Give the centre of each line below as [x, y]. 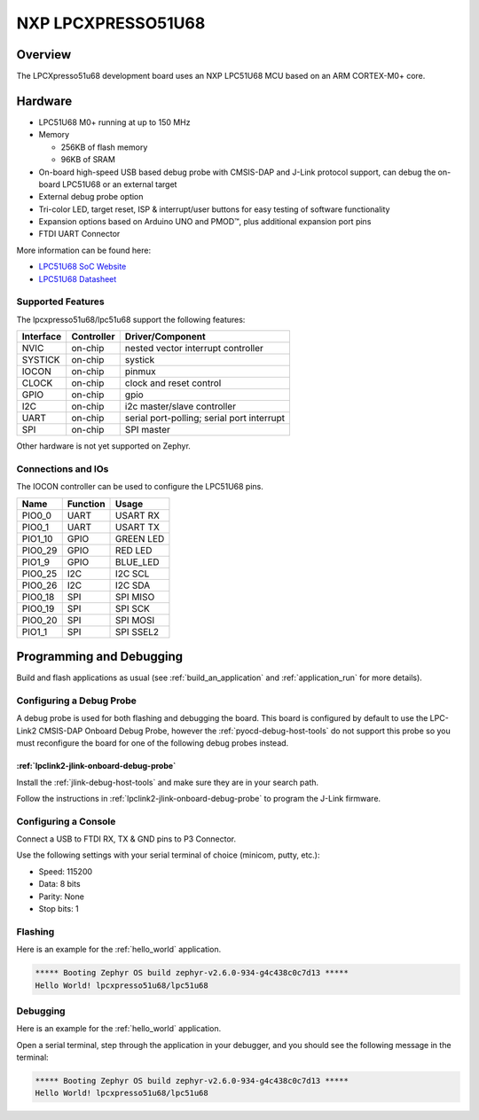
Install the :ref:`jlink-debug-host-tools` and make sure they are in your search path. [168, 782]
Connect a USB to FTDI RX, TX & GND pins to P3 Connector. [126, 839]
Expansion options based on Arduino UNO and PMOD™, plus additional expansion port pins [205, 222]
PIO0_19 [38, 608]
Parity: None [61, 897]
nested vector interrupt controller [194, 349]
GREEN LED [140, 538]
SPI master [147, 430]
